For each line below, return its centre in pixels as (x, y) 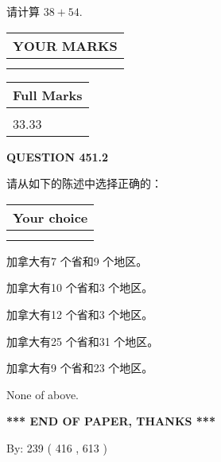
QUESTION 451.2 (58, 156)
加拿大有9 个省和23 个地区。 (80, 368)
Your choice (50, 217)
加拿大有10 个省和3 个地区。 (80, 287)
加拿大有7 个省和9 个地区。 (77, 260)
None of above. (43, 394)
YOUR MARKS (65, 45)
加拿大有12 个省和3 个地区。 (80, 314)
